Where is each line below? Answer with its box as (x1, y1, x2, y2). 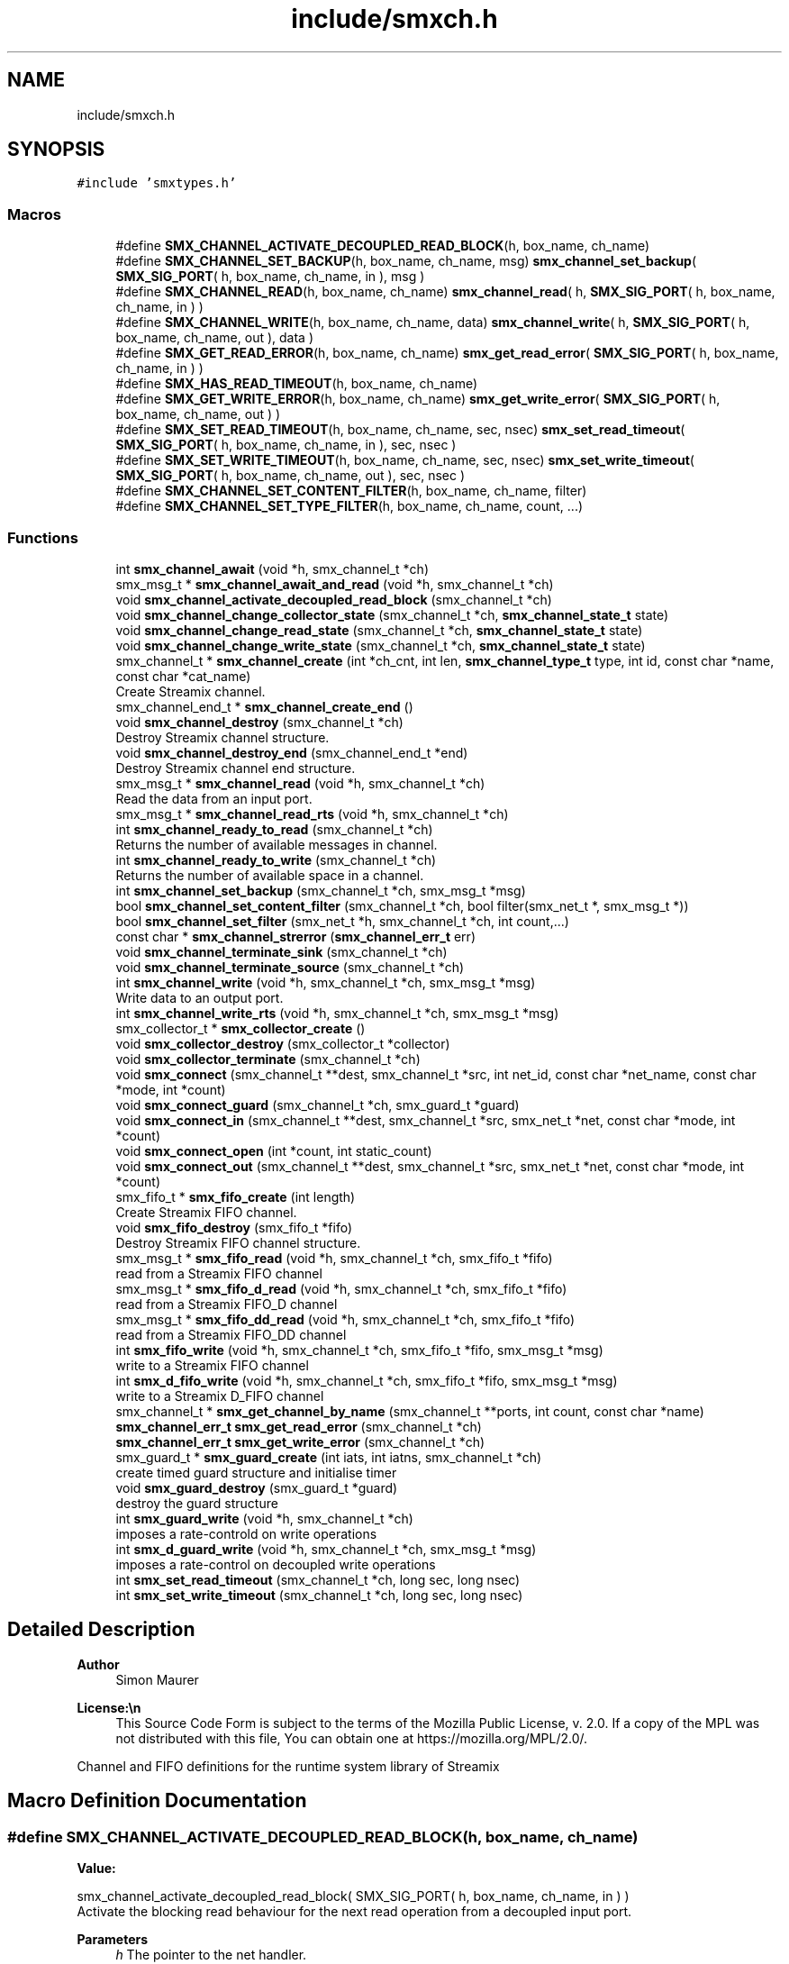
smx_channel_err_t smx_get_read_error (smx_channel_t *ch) (115, 1418, 482, 1434)
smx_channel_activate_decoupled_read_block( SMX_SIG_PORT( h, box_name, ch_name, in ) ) (77, 1888, 630, 1904)
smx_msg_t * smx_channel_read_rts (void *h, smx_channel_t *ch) (115, 805, 509, 822)
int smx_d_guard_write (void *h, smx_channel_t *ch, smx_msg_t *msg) (115, 1541, 537, 1557)
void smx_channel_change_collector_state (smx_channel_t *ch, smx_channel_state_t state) (115, 606, 669, 623)
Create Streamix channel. (115, 683, 266, 699)
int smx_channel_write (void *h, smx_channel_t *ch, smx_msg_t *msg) (115, 974, 536, 990)
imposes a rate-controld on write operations (115, 1525, 377, 1541)
